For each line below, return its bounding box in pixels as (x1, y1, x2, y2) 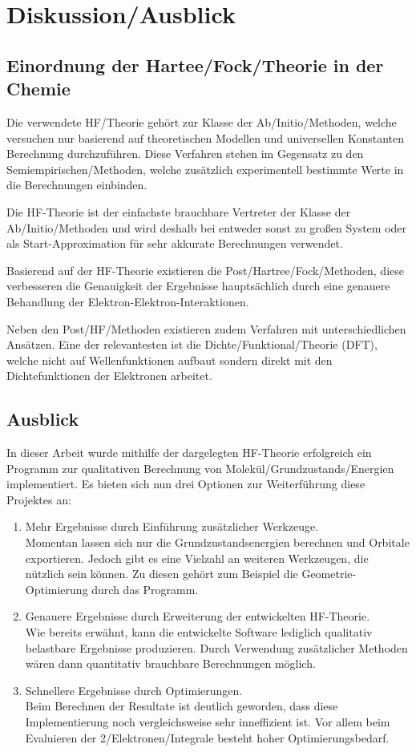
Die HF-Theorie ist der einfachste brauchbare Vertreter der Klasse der (6, 203, 351, 220)
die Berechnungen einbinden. (6, 176, 147, 193)
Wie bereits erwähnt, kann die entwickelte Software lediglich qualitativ (25, 624, 373, 641)
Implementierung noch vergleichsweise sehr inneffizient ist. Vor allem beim (25, 713, 390, 730)
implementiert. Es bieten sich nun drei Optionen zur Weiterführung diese (6, 475, 366, 492)
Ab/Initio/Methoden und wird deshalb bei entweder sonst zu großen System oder (6, 219, 407, 236)
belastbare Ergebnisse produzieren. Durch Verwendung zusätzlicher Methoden (25, 639, 408, 656)
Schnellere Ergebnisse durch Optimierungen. (25, 681, 243, 698)
